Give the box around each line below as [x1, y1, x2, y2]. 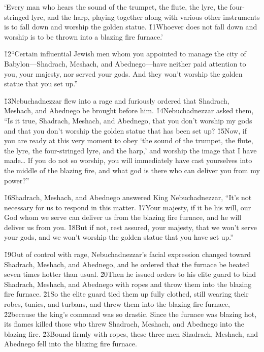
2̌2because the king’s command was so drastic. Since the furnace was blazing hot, [4, 308, 257, 319]
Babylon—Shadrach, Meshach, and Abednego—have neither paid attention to [4, 58, 246, 69]
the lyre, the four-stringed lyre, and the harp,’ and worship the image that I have [4, 145, 257, 155]
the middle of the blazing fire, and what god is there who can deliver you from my [4, 165, 260, 175]
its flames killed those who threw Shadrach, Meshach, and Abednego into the [4, 318, 244, 329]
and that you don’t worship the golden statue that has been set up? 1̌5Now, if [4, 125, 247, 136]
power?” [4, 175, 29, 185]
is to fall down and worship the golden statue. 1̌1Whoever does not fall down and [4, 21, 257, 32]
